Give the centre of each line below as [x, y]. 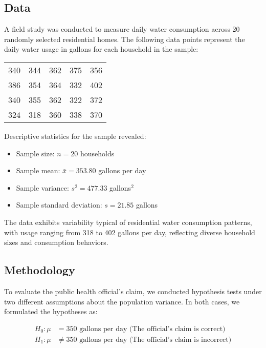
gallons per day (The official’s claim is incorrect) [156, 340]
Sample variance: [42, 187]
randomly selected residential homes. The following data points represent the [125, 39]
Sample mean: [38, 170]
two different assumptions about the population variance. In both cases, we [122, 301]
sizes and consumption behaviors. [56, 242]
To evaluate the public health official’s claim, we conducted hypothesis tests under [133, 291]
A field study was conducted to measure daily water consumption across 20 [122, 29]
